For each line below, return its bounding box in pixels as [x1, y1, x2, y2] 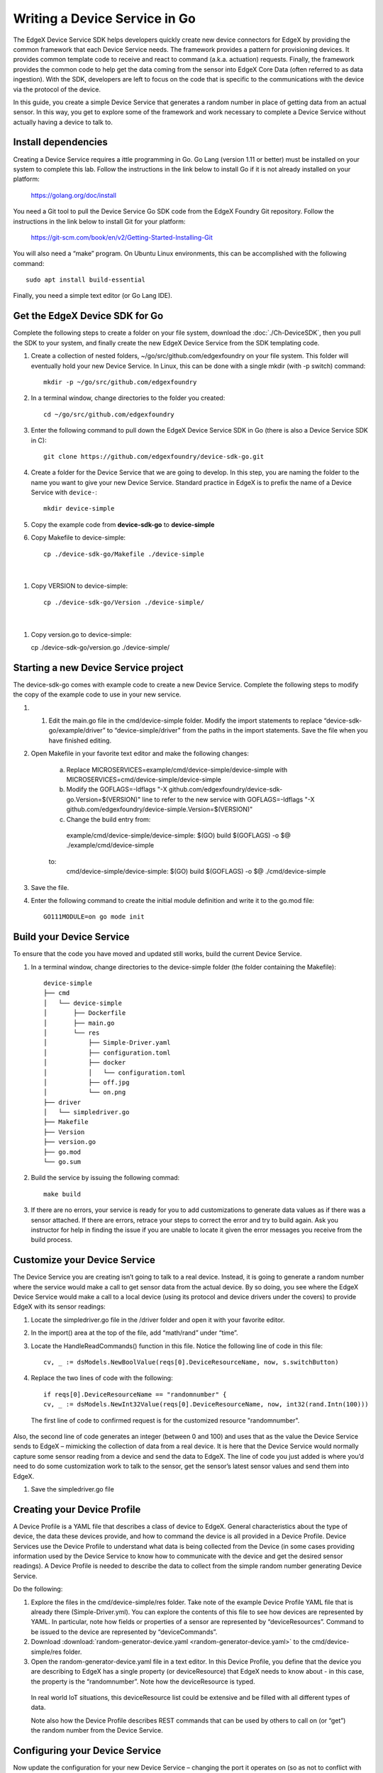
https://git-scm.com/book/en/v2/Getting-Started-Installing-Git [30, 233, 213, 241]
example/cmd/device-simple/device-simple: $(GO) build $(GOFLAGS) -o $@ [66, 830, 291, 840]
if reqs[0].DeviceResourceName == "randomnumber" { [43, 1390, 227, 1399]
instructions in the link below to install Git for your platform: [13, 217, 186, 226]
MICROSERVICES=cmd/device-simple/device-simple [66, 775, 221, 784]
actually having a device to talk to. [13, 118, 113, 126]
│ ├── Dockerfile [43, 1009, 126, 1017]
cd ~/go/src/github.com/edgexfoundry [43, 410, 175, 418]
